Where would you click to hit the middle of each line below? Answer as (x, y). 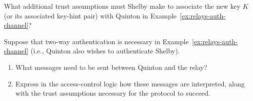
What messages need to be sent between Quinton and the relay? (111, 67)
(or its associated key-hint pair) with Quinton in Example (90, 15)
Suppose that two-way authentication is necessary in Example (96, 41)
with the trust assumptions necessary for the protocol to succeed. (113, 93)
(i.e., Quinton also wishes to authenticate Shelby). (105, 51)
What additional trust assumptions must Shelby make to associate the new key (122, 6)
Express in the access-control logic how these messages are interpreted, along (130, 83)
